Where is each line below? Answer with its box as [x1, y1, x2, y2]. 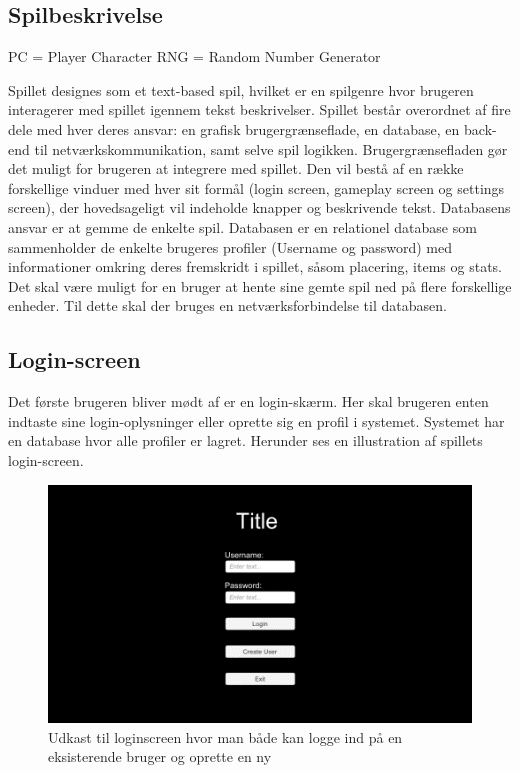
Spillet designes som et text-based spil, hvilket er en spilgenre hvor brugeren [8, 79, 474, 100]
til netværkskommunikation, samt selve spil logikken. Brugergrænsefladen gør [34, 138, 508, 159]
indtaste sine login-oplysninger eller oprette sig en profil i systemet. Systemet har [8, 410, 505, 431]
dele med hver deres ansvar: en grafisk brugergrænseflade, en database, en [8, 118, 460, 139]
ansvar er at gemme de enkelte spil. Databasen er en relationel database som [8, 216, 477, 237]
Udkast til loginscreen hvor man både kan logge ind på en [48, 726, 403, 747]
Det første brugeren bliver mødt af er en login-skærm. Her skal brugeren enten [8, 391, 489, 412]
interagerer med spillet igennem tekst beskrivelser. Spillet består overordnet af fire [8, 99, 511, 120]
